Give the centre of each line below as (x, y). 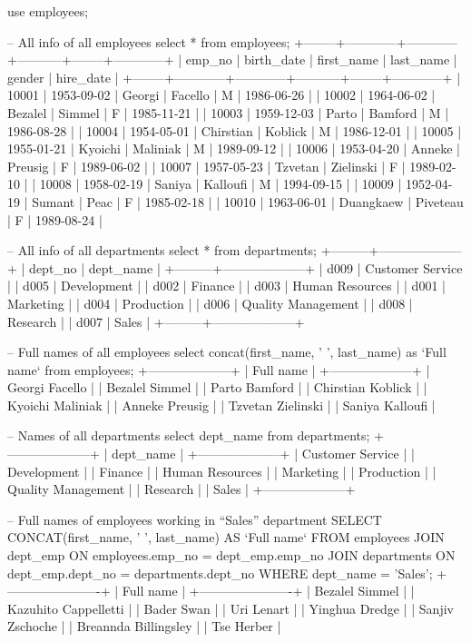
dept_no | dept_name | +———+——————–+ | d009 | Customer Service (246, 267)
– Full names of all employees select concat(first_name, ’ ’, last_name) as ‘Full (227, 352)
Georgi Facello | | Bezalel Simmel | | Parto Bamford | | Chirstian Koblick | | (217, 387)
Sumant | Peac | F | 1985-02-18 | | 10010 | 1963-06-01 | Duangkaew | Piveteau (248, 201)
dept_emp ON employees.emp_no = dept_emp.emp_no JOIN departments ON (231, 555)
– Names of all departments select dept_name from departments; (189, 435)
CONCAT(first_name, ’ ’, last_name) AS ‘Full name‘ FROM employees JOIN (226, 537)
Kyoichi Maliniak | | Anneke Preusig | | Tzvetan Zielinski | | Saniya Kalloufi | (221, 405)
